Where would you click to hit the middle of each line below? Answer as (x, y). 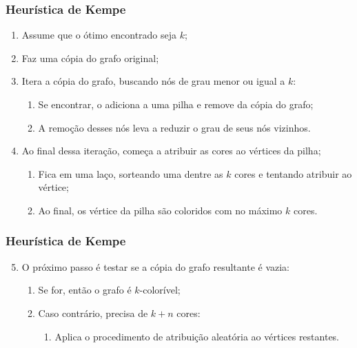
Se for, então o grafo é (85, 290)
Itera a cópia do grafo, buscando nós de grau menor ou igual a (153, 81)
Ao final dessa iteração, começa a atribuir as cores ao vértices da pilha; (171, 151)
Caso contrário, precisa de (93, 313)
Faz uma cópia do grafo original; (90, 58)
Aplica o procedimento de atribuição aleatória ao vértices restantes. (197, 336)
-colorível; (160, 290)
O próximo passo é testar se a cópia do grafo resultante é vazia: (156, 266)
